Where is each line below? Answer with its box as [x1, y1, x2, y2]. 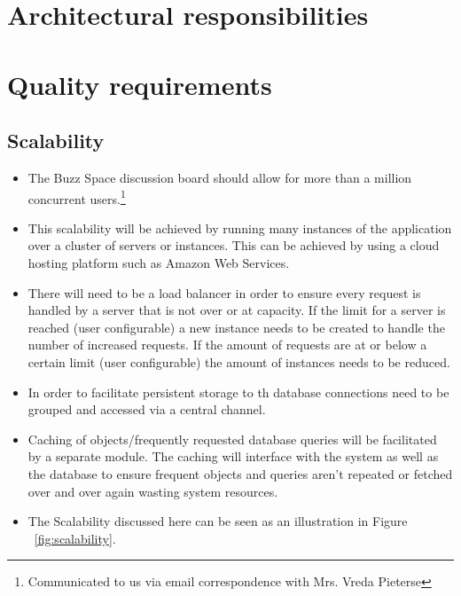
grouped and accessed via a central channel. [27, 400, 266, 419]
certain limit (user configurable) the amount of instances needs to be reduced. [27, 352, 450, 371]
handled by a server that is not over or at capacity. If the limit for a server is [27, 301, 446, 319]
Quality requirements [7, 66, 272, 102]
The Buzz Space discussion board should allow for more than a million [27, 168, 412, 186]
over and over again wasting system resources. [27, 482, 278, 500]
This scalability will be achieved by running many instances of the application [27, 218, 452, 237]
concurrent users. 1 [27, 186, 126, 208]
